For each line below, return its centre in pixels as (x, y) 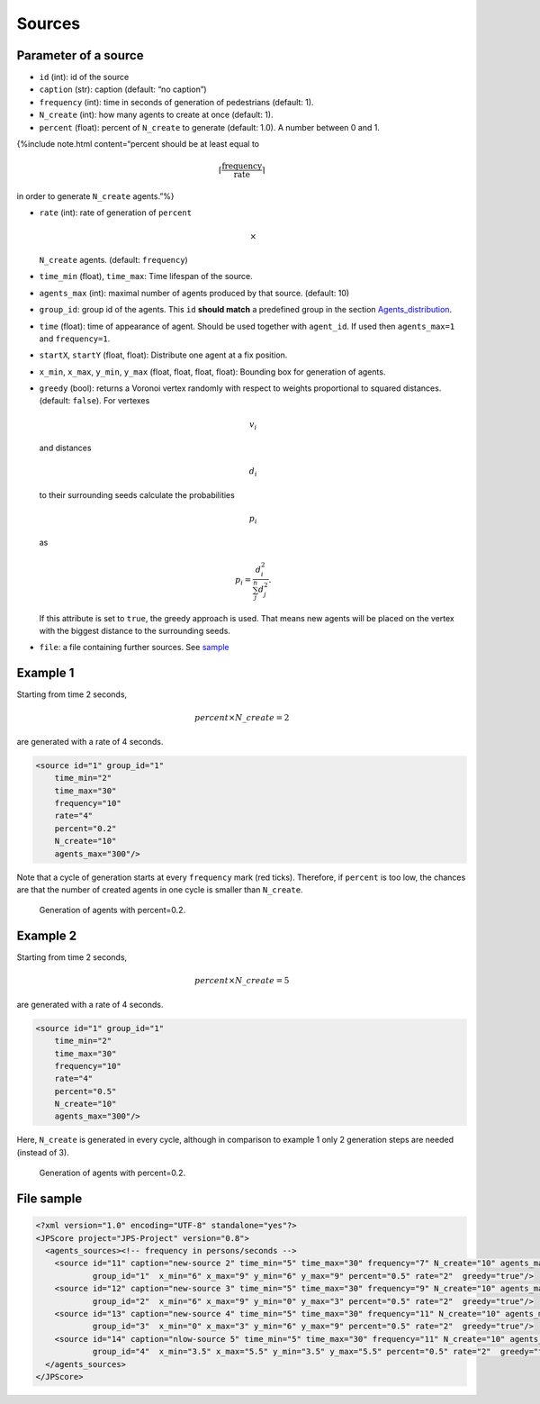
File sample (49, 1199)
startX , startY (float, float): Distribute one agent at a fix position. (163, 355)
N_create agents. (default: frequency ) (113, 259)
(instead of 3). (43, 1152)
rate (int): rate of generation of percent (116, 213)
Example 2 (46, 936)
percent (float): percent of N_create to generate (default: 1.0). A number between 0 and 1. (209, 127)
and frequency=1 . (75, 339)
